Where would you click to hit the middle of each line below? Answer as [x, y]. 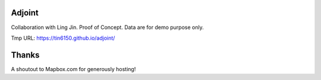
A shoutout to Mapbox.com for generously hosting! [73, 69]
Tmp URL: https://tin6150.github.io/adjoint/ [63, 38]
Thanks [25, 55]
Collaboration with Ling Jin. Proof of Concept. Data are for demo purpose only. [108, 27]
